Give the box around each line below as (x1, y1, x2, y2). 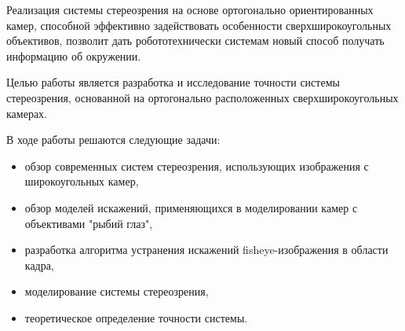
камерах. (6, 105, 47, 121)
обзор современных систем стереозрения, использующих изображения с (24, 157, 369, 174)
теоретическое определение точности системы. (24, 309, 248, 325)
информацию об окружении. (6, 47, 141, 64)
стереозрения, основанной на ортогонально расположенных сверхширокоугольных (6, 89, 399, 105)
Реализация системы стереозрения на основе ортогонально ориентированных (6, 2, 374, 17)
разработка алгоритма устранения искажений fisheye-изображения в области (24, 241, 389, 258)
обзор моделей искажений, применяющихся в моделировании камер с (24, 199, 358, 215)
